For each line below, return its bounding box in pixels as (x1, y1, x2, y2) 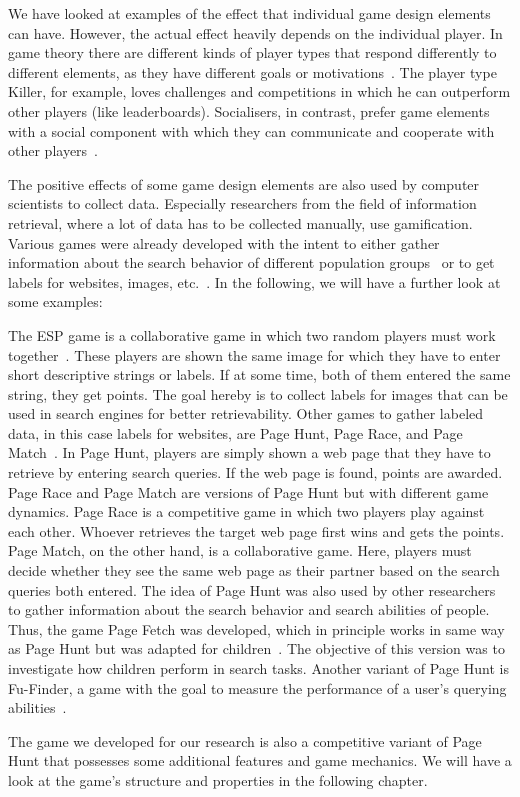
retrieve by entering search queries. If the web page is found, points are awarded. (8, 462, 503, 483)
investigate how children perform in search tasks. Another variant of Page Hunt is (8, 658, 509, 678)
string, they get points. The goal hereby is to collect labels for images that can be (8, 383, 508, 404)
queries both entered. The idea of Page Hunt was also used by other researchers (8, 579, 496, 600)
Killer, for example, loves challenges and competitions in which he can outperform (8, 81, 511, 102)
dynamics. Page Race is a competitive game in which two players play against (8, 501, 485, 522)
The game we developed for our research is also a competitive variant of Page (8, 730, 482, 751)
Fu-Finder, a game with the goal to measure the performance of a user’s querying (8, 677, 507, 698)
